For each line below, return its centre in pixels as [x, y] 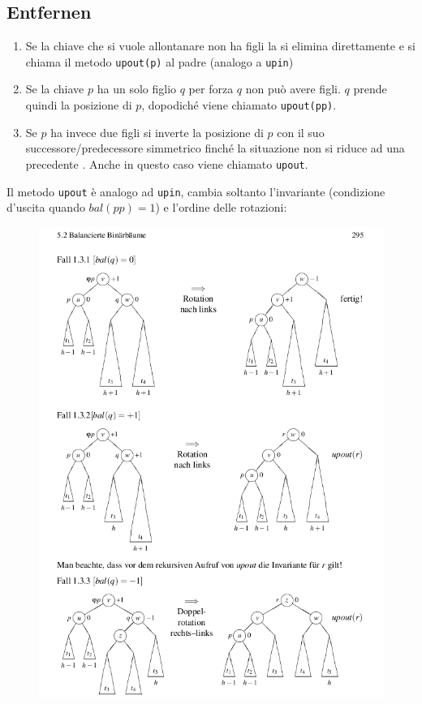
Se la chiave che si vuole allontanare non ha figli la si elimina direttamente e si [220, 46]
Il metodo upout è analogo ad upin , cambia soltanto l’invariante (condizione [196, 191]
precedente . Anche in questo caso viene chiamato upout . [167, 163]
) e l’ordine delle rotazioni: [221, 207]
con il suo [301, 132]
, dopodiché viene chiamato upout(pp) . [239, 105]
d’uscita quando [46, 207]
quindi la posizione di [79, 105]
